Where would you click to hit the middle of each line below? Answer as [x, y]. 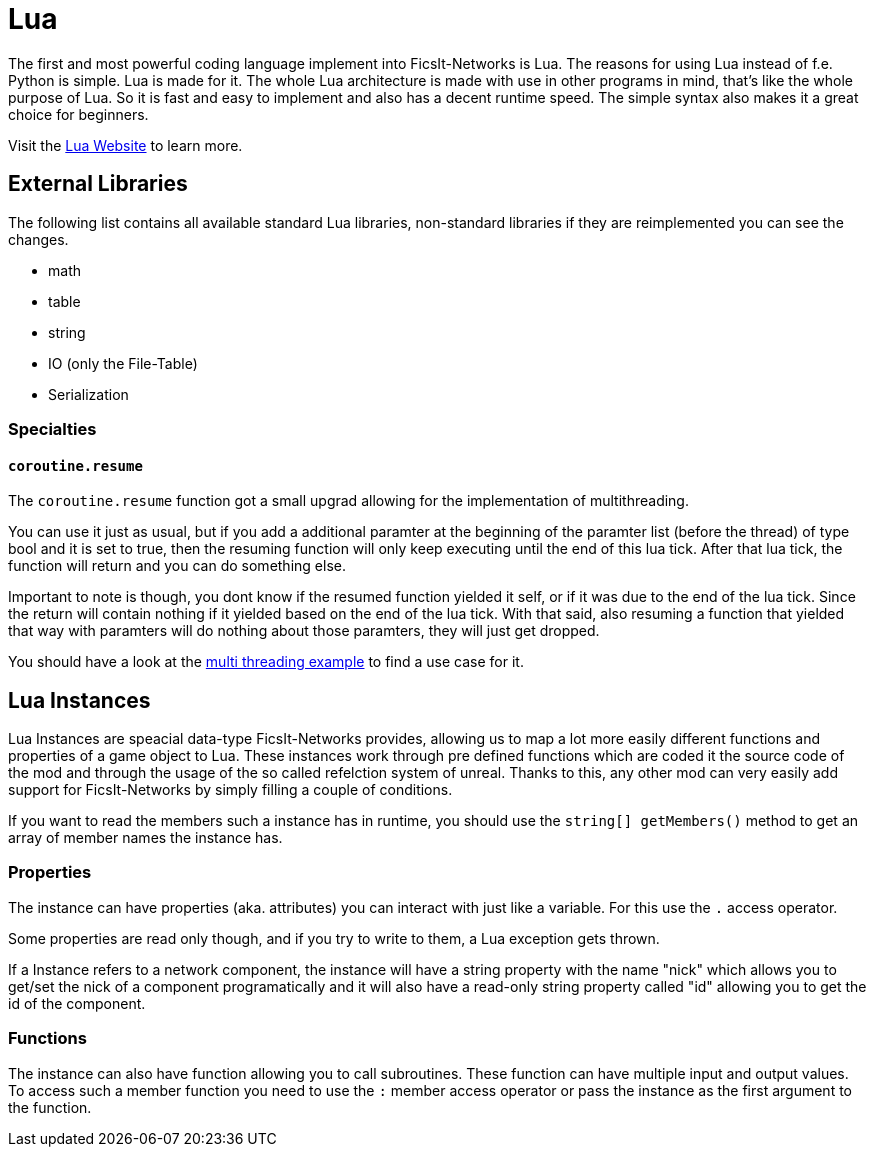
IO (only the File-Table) [123, 363]
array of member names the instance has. [145, 838]
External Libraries [98, 184]
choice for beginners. [78, 114]
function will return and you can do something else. [177, 566]
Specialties [52, 428]
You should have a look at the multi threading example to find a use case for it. [266, 662]
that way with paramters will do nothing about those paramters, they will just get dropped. [304, 631]
